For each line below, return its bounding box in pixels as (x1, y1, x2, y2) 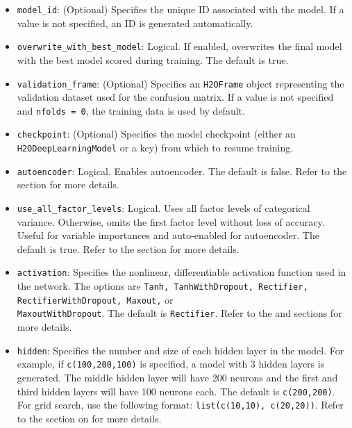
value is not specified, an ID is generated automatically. (17, 15, 253, 30)
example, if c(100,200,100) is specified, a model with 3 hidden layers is (17, 356, 325, 371)
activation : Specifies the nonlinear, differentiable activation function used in (17, 265, 346, 279)
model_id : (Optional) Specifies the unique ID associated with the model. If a (17, 2, 344, 16)
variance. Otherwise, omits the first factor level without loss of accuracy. (17, 214, 325, 229)
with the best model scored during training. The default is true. (17, 52, 289, 67)
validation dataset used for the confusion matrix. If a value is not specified (17, 90, 334, 104)
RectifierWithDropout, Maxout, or (17, 292, 174, 306)
